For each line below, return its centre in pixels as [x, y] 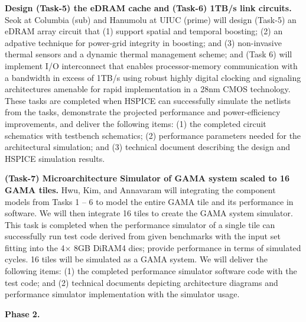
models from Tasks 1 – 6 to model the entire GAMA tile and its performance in [149, 201]
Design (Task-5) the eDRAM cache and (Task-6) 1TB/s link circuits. [148, 8]
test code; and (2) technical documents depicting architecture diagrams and [141, 282]
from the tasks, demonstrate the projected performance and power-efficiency [143, 112]
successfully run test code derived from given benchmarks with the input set [143, 236]
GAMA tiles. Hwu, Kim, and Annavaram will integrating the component [140, 189]
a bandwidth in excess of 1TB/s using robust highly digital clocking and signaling [153, 77]
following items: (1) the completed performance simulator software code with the [151, 271]
